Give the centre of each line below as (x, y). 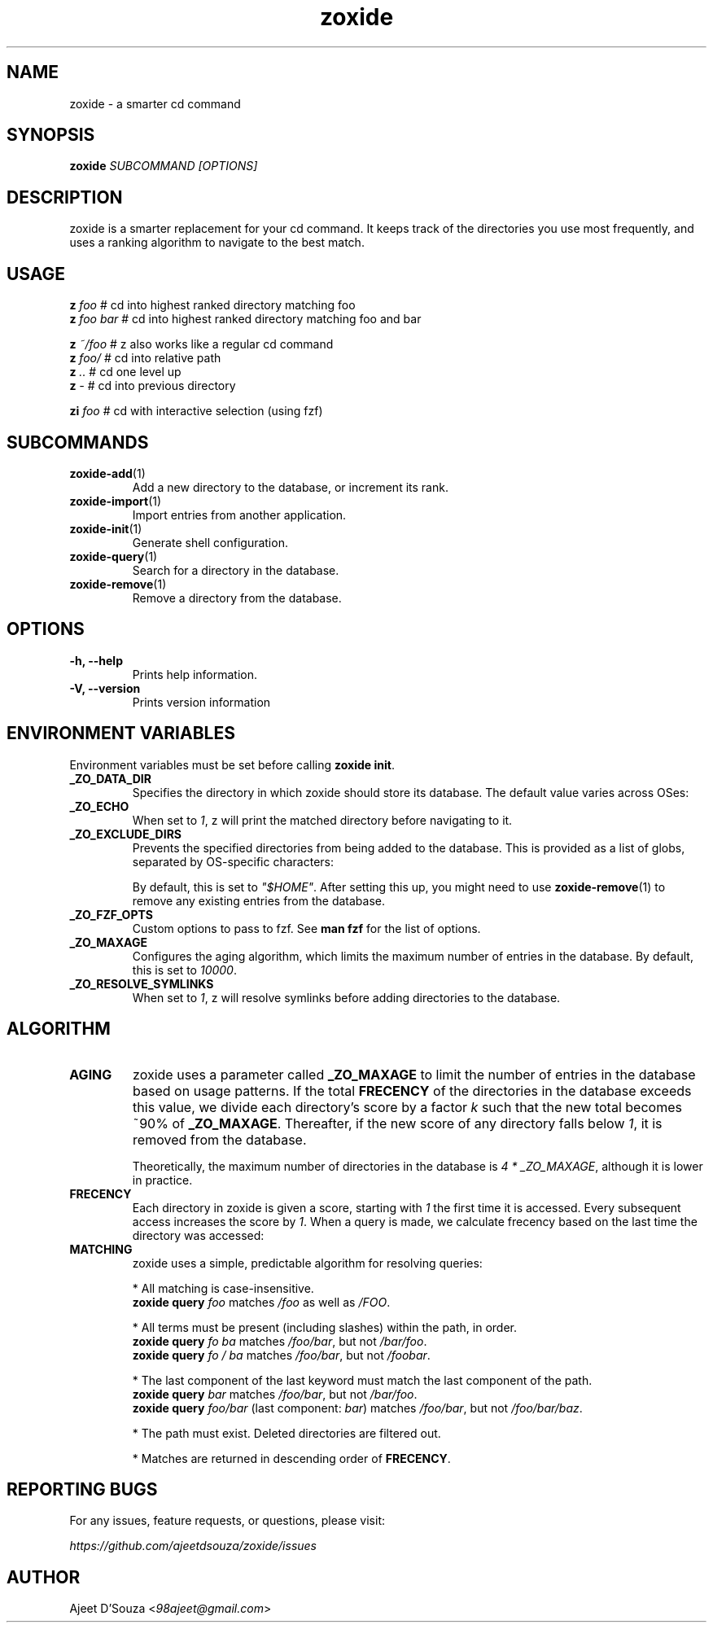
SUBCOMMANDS (78, 442)
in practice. (162, 1180)
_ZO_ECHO (99, 806)
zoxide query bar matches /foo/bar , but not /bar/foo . (275, 1394)
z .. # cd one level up (125, 372)
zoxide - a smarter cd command (155, 103)
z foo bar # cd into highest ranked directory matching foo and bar (245, 319)
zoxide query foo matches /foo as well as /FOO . (261, 1302)
